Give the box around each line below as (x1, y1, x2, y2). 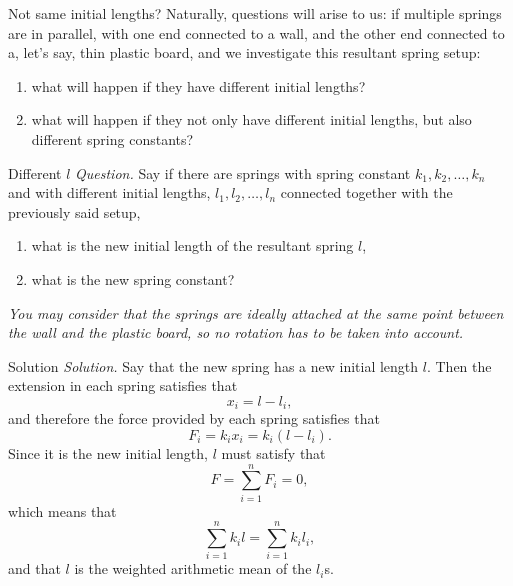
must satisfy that (221, 442, 326, 463)
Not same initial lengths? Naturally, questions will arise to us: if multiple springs (8, 3, 502, 23)
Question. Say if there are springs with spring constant (75, 162, 411, 183)
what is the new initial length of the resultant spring (31, 235, 354, 256)
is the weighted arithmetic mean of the (74, 558, 312, 579)
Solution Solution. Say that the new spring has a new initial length (8, 355, 419, 376)
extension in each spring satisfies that (8, 375, 238, 396)
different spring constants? (31, 128, 194, 149)
